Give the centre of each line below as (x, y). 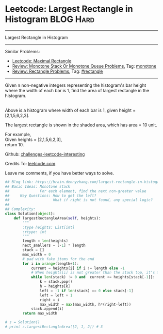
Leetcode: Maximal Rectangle (42, 61)
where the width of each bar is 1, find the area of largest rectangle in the (77, 90)
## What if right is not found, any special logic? (79, 200)
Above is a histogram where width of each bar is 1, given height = (70, 110)
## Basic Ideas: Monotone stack (38, 186)
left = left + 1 (56, 295)
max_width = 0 (37, 255)
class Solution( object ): (30, 214)
